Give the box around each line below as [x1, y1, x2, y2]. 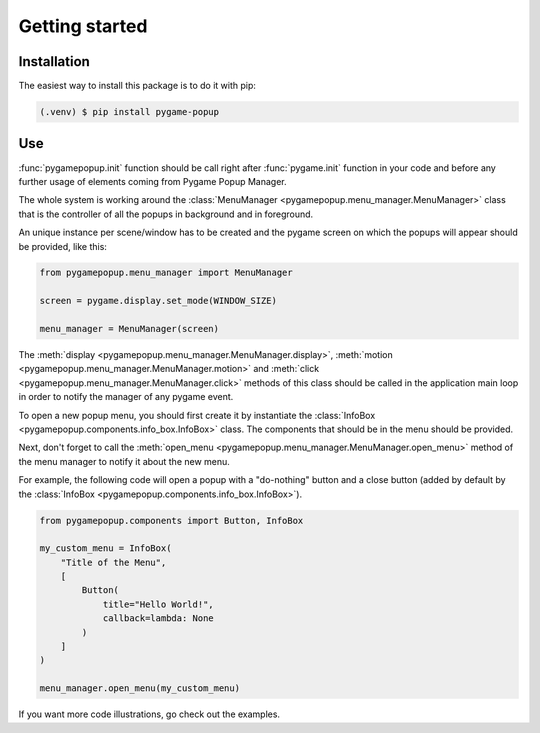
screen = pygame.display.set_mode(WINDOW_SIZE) [39, 295, 277, 307]
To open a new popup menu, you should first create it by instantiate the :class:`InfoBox [18, 409, 376, 421]
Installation [18, 53, 90, 70]
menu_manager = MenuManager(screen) [39, 323, 220, 335]
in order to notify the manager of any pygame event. [18, 391, 234, 403]
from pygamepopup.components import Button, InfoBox [39, 515, 304, 526]
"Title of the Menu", [60, 556, 167, 568]
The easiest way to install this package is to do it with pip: [18, 80, 257, 92]
